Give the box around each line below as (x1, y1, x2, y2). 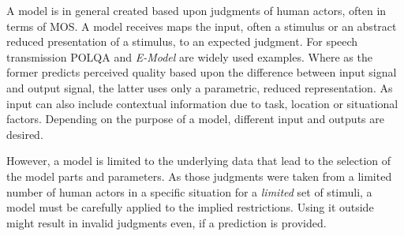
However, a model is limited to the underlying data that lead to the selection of (6, 152, 391, 169)
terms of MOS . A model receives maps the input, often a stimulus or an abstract (6, 17, 397, 34)
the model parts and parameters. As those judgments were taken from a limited (6, 167, 392, 184)
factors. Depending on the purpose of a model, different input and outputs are (6, 111, 384, 127)
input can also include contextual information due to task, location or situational (6, 95, 398, 111)
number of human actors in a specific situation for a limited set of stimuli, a (6, 183, 372, 200)
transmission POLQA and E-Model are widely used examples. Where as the (6, 48, 372, 65)
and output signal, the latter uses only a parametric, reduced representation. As (6, 79, 393, 96)
